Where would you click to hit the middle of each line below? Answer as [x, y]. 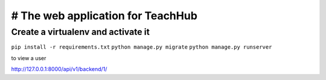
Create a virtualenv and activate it [81, 32]
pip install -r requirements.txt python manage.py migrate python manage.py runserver [142, 47]
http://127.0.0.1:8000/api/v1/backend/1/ [59, 69]
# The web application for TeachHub [104, 16]
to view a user [29, 58]
